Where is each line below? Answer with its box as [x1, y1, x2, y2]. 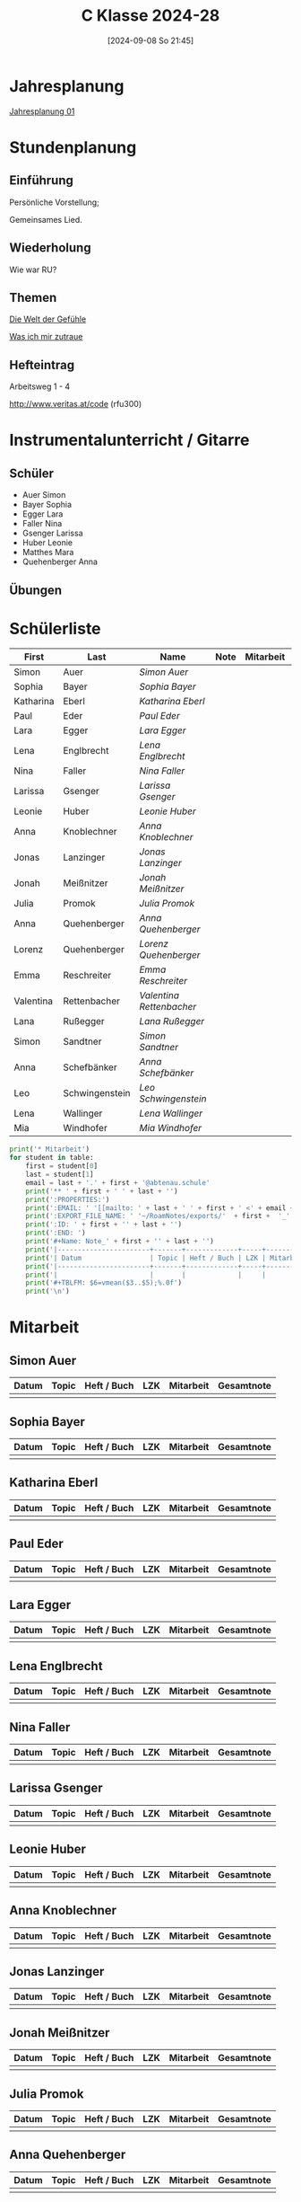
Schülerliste [9, 618, 101, 639]
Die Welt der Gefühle [9, 314, 87, 324]
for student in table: [9, 1154, 94, 1163]
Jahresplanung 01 [9, 105, 75, 117]
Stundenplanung [9, 137, 137, 157]
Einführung [9, 172, 73, 189]
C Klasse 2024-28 [81, 5, 220, 26]
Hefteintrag [9, 357, 74, 373]
